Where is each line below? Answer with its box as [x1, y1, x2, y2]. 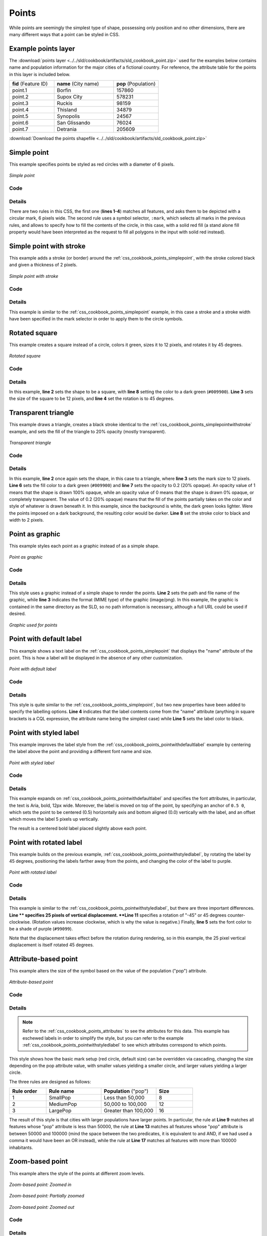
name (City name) [57, 81, 99, 88]
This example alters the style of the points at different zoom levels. [9, 1170, 145, 1176]
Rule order [12, 1088, 37, 1095]
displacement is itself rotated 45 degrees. [9, 942, 94, 948]
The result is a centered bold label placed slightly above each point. [9, 825, 147, 831]
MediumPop [48, 1101, 77, 1107]
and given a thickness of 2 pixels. [9, 262, 78, 268]
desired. [9, 611, 26, 617]
